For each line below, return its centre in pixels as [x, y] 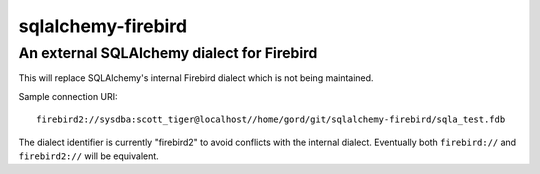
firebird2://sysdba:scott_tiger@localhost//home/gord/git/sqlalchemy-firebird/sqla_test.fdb [271, 119]
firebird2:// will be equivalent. [88, 156]
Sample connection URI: [68, 96]
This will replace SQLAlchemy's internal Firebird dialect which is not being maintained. [196, 78]
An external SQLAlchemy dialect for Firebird [168, 53]
